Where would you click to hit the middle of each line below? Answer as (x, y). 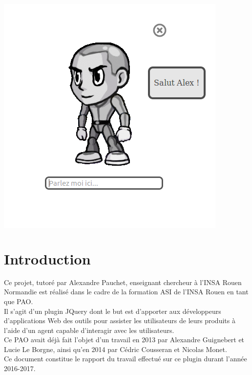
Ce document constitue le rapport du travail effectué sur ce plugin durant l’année (126, 359)
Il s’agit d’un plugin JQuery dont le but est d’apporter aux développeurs (113, 311)
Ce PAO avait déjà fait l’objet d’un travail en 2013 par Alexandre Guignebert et (124, 340)
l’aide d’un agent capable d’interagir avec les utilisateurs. (89, 330)
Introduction (47, 258)
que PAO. (19, 301)
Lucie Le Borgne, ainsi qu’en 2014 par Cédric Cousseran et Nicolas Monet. (115, 349)
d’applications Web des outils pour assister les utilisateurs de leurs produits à (120, 320)
